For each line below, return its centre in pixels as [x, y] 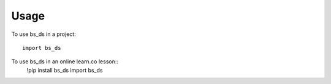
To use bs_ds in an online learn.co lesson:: [65, 61]
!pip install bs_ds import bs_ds [65, 70]
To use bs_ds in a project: [44, 34]
